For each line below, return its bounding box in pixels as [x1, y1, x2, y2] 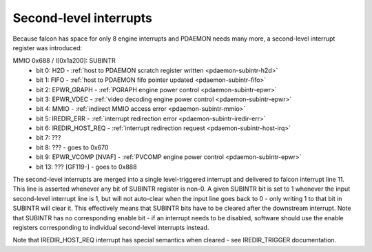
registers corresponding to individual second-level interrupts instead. [12, 223, 209, 231]
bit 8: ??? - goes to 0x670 [36, 143, 109, 151]
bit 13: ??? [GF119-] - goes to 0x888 [36, 162, 137, 171]
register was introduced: [12, 43, 83, 52]
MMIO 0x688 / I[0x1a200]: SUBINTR [12, 56, 116, 65]
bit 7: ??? [36, 134, 61, 142]
